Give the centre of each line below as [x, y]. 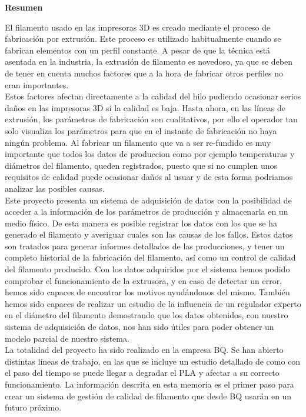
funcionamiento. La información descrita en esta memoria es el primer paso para [149, 384]
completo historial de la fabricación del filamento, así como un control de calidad [150, 257]
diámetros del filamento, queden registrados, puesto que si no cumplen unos [141, 165]
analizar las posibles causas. [55, 188]
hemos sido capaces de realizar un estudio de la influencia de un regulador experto [153, 303]
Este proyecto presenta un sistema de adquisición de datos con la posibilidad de [148, 200]
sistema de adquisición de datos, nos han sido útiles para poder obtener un [139, 327]
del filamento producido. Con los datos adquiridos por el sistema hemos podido [147, 269]
